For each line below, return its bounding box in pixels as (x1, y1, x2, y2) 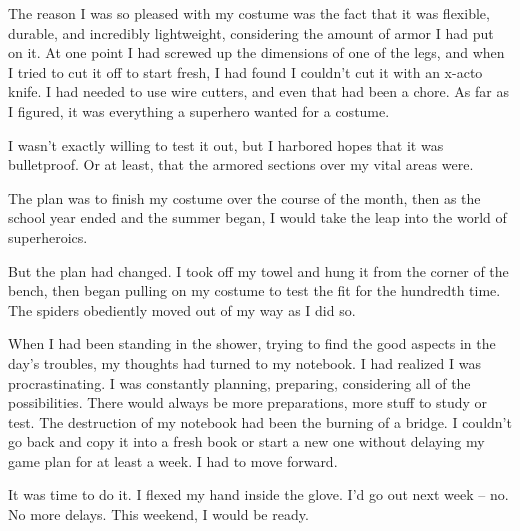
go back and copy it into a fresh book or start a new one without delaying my (8, 431, 485, 452)
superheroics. (8, 226, 88, 247)
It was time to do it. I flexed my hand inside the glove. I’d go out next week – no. (8, 484, 509, 505)
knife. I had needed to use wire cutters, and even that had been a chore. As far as (8, 81, 509, 102)
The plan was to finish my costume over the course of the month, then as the (8, 187, 481, 208)
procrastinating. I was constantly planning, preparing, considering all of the (8, 372, 471, 393)
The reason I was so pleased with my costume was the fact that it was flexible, (8, 3, 490, 23)
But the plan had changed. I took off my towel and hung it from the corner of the (8, 260, 509, 281)
